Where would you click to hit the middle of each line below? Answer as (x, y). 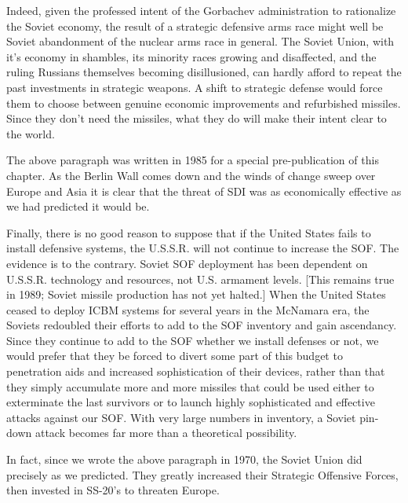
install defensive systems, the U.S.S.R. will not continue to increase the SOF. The (203, 248)
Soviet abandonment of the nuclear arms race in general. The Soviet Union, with (200, 41)
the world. (31, 133)
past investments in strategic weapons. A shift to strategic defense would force (195, 87)
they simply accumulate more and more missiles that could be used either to (190, 386)
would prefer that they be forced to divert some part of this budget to (175, 356)
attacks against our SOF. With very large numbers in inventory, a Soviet (181, 417)
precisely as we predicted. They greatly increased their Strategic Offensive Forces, (202, 474)
